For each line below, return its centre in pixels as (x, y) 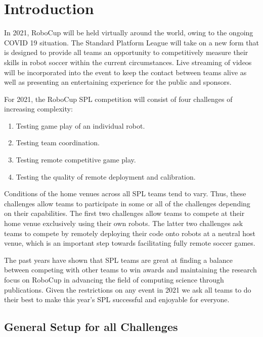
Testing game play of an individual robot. (80, 125)
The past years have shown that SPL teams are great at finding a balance (118, 260)
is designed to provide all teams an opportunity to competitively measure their (126, 52)
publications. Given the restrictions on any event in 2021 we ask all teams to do (128, 289)
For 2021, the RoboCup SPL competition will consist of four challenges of (118, 99)
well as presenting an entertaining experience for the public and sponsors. (118, 82)
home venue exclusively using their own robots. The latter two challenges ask (124, 223)
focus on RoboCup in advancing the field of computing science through (114, 279)
